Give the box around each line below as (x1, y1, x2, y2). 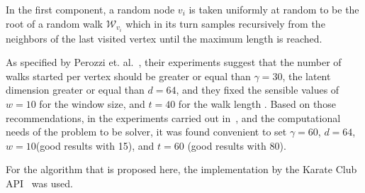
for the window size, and (39, 96, 145, 111)
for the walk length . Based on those (178, 96, 336, 111)
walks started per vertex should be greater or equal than (6, 68, 251, 83)
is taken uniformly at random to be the (189, 2, 359, 16)
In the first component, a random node (6, 2, 175, 16)
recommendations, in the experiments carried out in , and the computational (6, 110, 341, 125)
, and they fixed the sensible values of (176, 82, 339, 97)
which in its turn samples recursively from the (125, 16, 325, 31)
